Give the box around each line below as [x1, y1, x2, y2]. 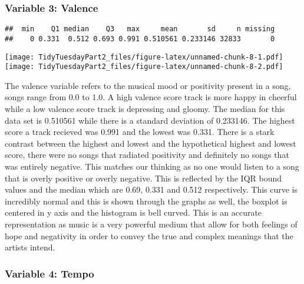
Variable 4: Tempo [5, 266, 94, 280]
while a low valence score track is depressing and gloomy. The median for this [5, 103, 285, 115]
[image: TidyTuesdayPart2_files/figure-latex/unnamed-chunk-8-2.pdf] [5, 62, 283, 71]
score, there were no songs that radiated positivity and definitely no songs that [5, 148, 289, 161]
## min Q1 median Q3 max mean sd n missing [5, 25, 275, 34]
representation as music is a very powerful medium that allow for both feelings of [5, 217, 298, 230]
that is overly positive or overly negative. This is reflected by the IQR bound [5, 171, 282, 184]
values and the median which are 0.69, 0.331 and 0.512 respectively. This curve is [5, 183, 298, 196]
